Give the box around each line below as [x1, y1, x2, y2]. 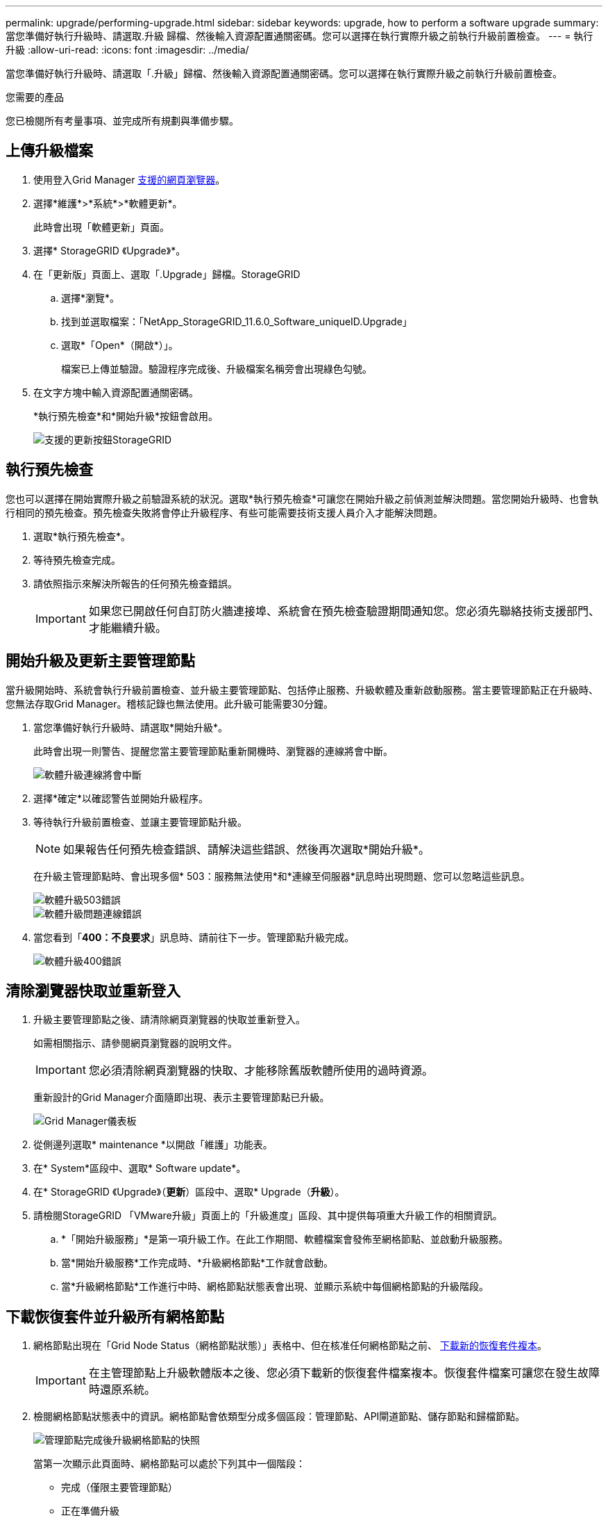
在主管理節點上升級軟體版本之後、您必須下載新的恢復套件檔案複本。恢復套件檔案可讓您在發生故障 [88, 1366, 600, 1380]
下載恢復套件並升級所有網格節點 [6, 1307, 224, 1325]
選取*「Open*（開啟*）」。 [61, 338, 178, 351]
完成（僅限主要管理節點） [61, 1481, 178, 1494]
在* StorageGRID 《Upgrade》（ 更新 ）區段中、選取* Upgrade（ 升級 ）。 [33, 1186, 345, 1198]
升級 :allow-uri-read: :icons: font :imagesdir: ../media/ [6, 44, 249, 56]
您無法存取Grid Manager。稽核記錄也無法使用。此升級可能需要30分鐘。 [6, 697, 333, 710]
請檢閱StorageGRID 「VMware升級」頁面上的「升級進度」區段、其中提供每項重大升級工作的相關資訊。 [33, 1209, 503, 1222]
